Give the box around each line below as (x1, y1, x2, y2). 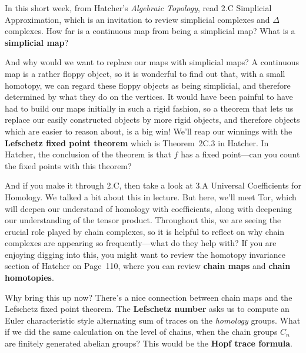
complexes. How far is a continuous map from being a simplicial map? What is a (5, 25, 295, 37)
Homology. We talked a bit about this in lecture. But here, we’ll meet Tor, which (5, 190, 297, 203)
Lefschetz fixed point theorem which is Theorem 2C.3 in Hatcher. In (5, 136, 269, 149)
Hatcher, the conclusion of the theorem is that (5, 148, 171, 160)
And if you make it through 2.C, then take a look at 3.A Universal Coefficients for (5, 179, 301, 191)
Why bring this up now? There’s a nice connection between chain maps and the (5, 291, 292, 303)
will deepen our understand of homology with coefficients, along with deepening (5, 202, 292, 214)
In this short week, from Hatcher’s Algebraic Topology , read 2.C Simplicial (5, 2, 272, 14)
